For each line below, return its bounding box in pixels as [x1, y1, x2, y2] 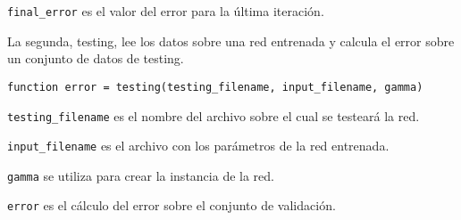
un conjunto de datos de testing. [7, 49, 184, 68]
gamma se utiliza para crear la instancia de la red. [7, 166, 274, 184]
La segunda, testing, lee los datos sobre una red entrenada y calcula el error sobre [7, 31, 455, 50]
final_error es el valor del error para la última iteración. [7, 2, 324, 20]
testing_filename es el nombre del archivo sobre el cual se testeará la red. [7, 106, 420, 125]
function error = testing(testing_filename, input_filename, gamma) [7, 80, 423, 94]
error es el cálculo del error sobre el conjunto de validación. [7, 196, 336, 215]
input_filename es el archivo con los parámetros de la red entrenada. [7, 136, 390, 155]
